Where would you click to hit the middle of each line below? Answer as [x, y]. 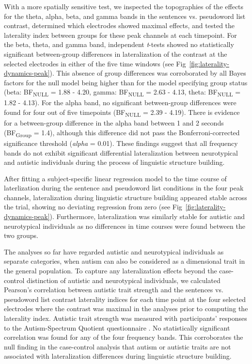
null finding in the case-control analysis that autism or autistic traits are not [118, 346]
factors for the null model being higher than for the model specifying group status [126, 82]
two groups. [21, 235]
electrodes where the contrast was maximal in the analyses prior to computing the [126, 309]
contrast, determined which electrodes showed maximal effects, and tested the [119, 25]
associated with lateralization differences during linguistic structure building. [118, 356]
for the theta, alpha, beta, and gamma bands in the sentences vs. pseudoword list [125, 16]
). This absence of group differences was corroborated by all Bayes [148, 73]
